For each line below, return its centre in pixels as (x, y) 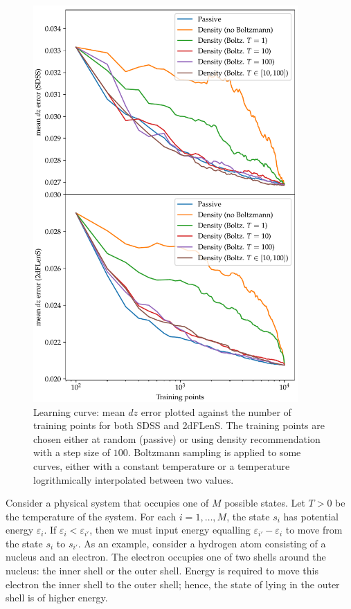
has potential (311, 516)
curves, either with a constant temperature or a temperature (162, 465)
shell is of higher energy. (57, 598)
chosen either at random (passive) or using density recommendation (177, 438)
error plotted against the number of (216, 411)
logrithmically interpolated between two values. (134, 479)
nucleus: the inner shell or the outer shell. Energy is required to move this (162, 571)
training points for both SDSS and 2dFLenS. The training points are (179, 425)
